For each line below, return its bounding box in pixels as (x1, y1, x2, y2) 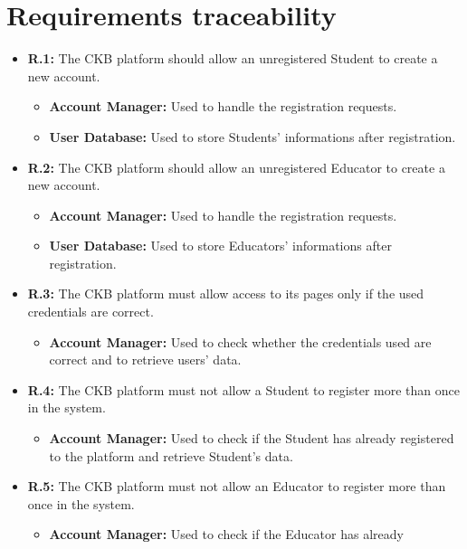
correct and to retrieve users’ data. (49, 350, 242, 369)
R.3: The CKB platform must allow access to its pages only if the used (27, 284, 424, 303)
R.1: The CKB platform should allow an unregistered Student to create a (27, 49, 438, 68)
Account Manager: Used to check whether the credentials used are (49, 332, 432, 351)
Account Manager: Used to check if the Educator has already (49, 525, 404, 544)
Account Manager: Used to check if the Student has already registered (49, 429, 454, 448)
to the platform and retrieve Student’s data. (49, 446, 293, 465)
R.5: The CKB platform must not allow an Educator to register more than (27, 477, 446, 496)
